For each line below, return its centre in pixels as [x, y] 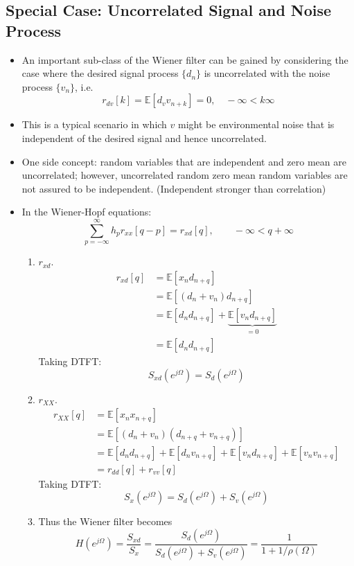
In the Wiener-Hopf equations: [87, 212]
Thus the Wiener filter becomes [105, 521]
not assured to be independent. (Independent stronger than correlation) [174, 188]
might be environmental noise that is [256, 124]
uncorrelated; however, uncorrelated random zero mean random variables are [185, 175]
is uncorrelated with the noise [267, 73]
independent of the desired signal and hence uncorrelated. [144, 138]
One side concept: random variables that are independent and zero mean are [184, 161]
